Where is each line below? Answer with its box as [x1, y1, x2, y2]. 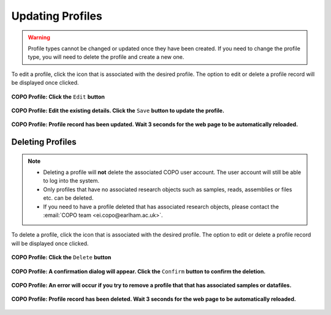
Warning [28, 34, 50, 41]
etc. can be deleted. [43, 194, 94, 202]
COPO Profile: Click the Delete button [11, 254, 112, 261]
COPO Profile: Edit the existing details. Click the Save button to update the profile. [11, 107, 225, 114]
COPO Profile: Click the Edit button [11, 93, 105, 101]
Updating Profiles [11, 9, 102, 23]
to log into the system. [43, 177, 100, 184]
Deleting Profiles [11, 137, 77, 147]
